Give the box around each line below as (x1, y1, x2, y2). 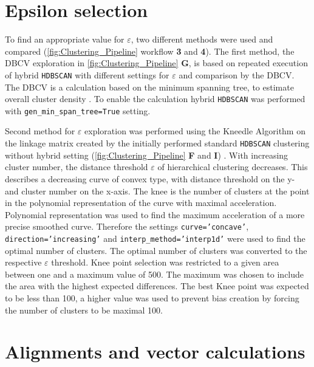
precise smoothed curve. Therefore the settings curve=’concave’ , (5, 220, 249, 233)
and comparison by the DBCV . (179, 68, 295, 81)
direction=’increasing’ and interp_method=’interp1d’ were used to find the (5, 232, 305, 244)
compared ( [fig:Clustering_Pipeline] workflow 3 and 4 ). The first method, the (5, 44, 295, 57)
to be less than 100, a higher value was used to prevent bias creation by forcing (5, 291, 299, 304)
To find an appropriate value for (5, 33, 125, 46)
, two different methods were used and (131, 33, 273, 46)
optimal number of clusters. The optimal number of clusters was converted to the (5, 244, 307, 256)
